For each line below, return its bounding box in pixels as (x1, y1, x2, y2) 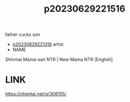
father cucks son (5, 31, 40, 38)
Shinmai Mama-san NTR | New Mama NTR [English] (5, 57, 113, 63)
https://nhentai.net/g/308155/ (5, 91, 67, 97)
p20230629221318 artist (12, 41, 64, 47)
